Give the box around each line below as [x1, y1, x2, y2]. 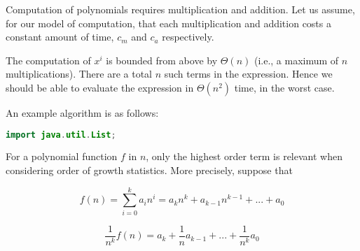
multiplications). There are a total [6, 66, 152, 81]
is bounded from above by [106, 52, 218, 67]
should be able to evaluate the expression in [6, 80, 194, 94]
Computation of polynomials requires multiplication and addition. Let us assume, [6, 2, 355, 16]
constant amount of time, [6, 29, 114, 44]
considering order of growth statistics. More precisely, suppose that [6, 163, 293, 178]
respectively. [162, 29, 214, 44]
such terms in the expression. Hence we [164, 66, 333, 81]
